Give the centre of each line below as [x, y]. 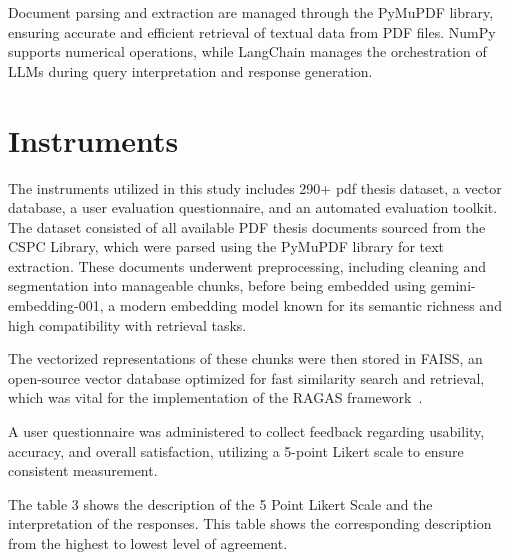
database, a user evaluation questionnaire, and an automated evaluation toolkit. [253, 207]
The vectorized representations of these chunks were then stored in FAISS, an [245, 358]
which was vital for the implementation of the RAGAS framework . [215, 397]
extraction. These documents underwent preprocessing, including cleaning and [247, 265]
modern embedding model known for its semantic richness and [310, 305]
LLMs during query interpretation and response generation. [190, 70]
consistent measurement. [83, 470]
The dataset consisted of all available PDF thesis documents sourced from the [247, 226]
